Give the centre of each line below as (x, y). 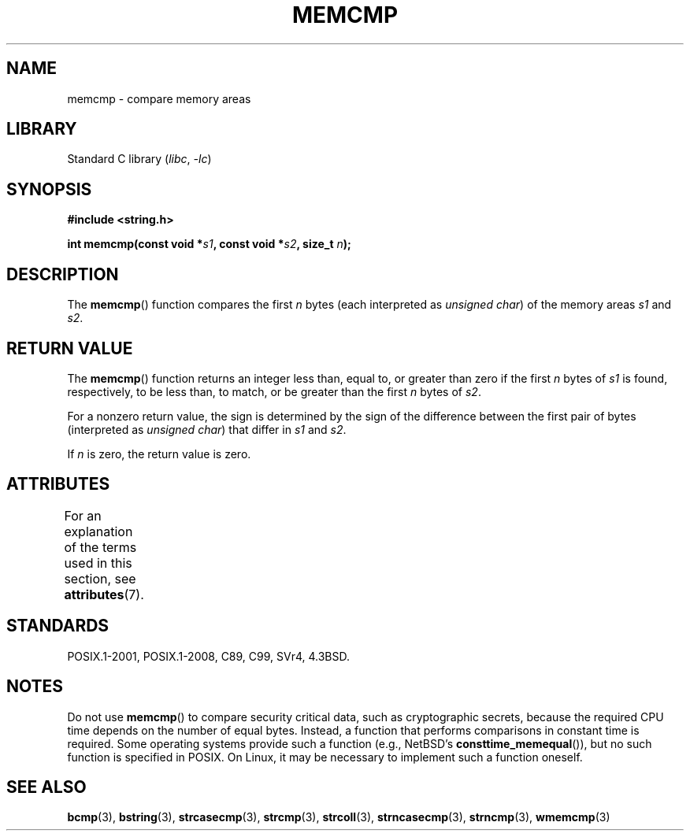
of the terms (100, 547)
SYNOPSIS (49, 189)
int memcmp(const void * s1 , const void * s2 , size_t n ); (209, 244)
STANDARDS (58, 626)
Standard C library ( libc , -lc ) (139, 159)
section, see (100, 578)
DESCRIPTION (63, 274)
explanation (98, 531)
